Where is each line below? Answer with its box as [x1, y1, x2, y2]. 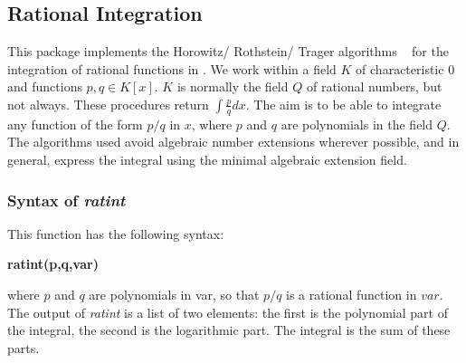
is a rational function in [286, 285, 417, 303]
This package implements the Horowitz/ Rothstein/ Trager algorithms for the [7, 42, 449, 61]
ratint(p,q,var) [7, 254, 99, 273]
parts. [7, 338, 40, 357]
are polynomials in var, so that [89, 285, 260, 303]
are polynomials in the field [281, 114, 433, 133]
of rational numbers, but [306, 77, 442, 96]
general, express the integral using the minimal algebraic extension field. [7, 150, 407, 168]
